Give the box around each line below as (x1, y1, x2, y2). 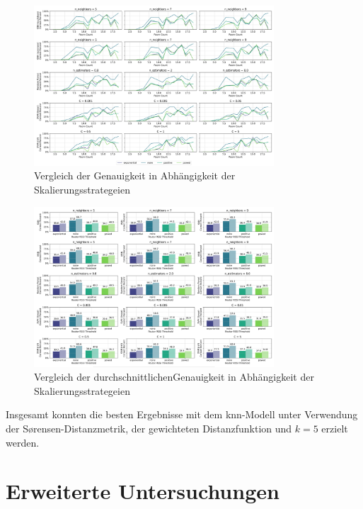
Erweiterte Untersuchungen (6, 476, 280, 505)
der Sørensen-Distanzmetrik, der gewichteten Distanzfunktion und (6, 420, 292, 435)
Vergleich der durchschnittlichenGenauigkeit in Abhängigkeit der (34, 369, 314, 384)
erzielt (321, 420, 348, 435)
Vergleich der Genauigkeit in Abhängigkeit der (34, 168, 236, 183)
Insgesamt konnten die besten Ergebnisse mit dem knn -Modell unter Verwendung (6, 407, 358, 422)
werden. (6, 435, 40, 449)
